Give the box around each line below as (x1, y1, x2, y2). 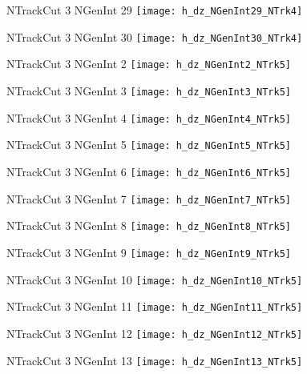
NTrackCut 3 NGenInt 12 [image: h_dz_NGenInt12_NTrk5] (6, 324, 303, 341)
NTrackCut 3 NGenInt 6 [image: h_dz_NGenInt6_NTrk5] (6, 163, 291, 179)
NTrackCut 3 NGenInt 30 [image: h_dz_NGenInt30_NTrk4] (6, 28, 303, 45)
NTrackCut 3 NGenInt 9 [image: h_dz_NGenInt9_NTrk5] (6, 243, 291, 260)
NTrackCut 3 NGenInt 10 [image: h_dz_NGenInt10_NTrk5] (6, 271, 303, 288)
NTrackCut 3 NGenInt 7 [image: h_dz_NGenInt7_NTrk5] (6, 190, 291, 207)
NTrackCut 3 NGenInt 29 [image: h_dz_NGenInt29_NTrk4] (6, 2, 303, 18)
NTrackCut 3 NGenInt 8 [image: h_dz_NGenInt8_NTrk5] (6, 217, 291, 234)
